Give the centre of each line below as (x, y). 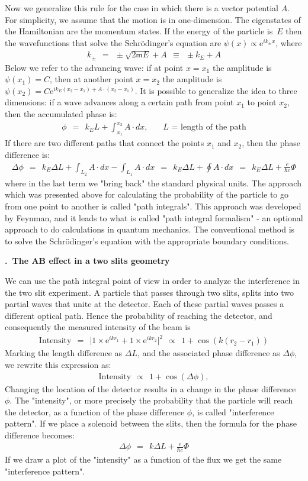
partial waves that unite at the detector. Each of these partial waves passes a (145, 304)
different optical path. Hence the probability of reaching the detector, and (139, 315)
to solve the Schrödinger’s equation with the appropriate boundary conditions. (147, 240)
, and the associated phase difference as (208, 353)
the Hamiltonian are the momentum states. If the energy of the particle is (139, 31)
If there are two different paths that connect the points (105, 143)
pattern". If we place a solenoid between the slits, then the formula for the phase (151, 423)
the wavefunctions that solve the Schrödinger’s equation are (113, 42)
